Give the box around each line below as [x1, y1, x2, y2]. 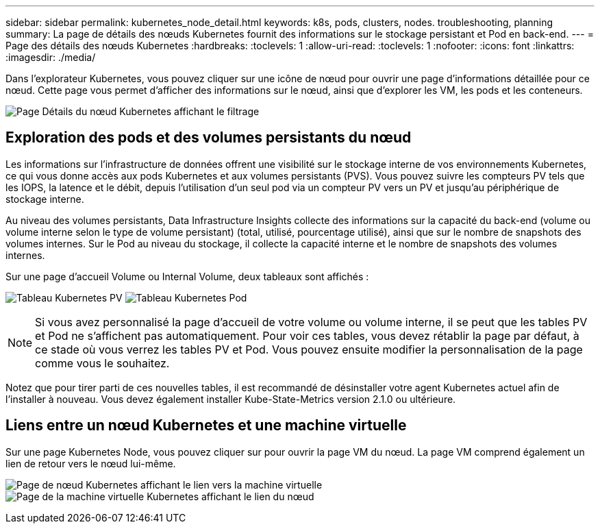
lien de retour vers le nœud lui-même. [5, 457, 176, 469]
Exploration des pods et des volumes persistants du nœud [5, 129, 412, 147]
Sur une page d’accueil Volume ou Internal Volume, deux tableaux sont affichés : [5, 270, 369, 282]
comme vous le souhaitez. [35, 356, 170, 370]
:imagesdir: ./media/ [5, 51, 96, 63]
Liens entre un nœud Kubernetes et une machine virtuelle [5, 417, 407, 434]
